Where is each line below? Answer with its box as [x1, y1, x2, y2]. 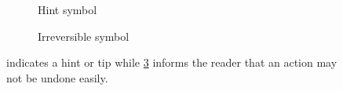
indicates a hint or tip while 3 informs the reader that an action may [6, 54, 338, 71]
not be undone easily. [6, 69, 108, 86]
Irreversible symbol [38, 27, 130, 44]
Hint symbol [38, 2, 97, 17]
